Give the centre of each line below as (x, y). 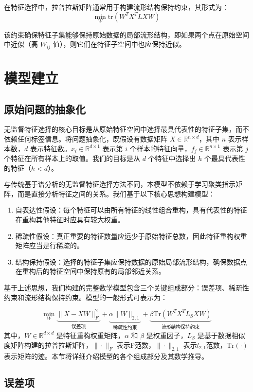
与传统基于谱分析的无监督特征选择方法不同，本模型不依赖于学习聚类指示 (120, 184)
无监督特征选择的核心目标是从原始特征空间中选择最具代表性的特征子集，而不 (126, 129)
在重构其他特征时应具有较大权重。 (70, 220)
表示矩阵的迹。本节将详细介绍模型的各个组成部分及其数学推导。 (106, 356)
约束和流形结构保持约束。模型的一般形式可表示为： (86, 297)
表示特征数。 (50, 148)
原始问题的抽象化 (45, 109)
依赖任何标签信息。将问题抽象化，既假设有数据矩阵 (86, 139)
